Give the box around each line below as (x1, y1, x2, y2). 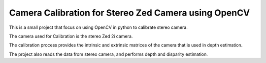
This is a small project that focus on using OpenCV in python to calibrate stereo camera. (9, 24, 188, 30)
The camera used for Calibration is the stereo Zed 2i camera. (9, 33, 133, 39)
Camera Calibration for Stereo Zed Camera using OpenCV (9, 7, 250, 18)
